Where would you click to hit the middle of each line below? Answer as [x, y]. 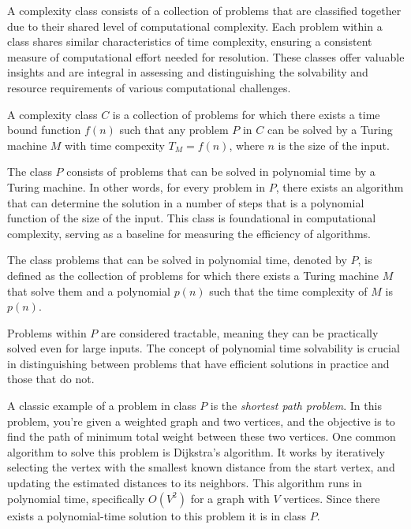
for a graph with [230, 498]
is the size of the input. [334, 145]
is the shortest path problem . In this [296, 406]
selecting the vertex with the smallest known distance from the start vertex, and [201, 467]
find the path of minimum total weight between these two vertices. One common [202, 436]
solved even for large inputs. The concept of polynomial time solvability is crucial [204, 348]
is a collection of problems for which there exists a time [246, 114]
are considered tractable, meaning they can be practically [239, 332]
